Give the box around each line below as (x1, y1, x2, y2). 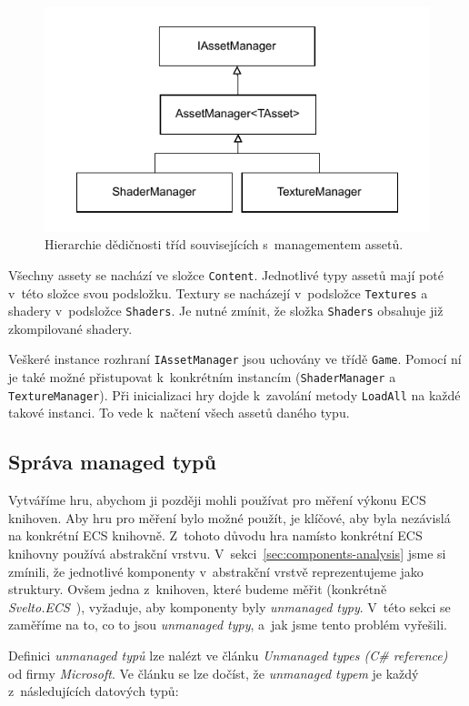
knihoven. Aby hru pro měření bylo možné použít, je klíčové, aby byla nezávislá (8, 508, 451, 527)
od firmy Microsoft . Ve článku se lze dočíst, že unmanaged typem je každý (8, 663, 419, 682)
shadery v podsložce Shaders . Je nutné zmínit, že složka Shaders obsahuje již (8, 301, 444, 320)
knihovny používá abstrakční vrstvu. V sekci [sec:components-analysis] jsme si (8, 544, 446, 563)
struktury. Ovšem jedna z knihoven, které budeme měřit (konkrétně (8, 580, 387, 599)
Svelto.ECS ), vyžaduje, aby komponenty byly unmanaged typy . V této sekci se (8, 597, 451, 616)
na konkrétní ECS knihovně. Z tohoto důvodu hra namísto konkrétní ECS (8, 526, 423, 545)
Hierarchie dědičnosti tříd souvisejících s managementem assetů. (45, 235, 404, 254)
